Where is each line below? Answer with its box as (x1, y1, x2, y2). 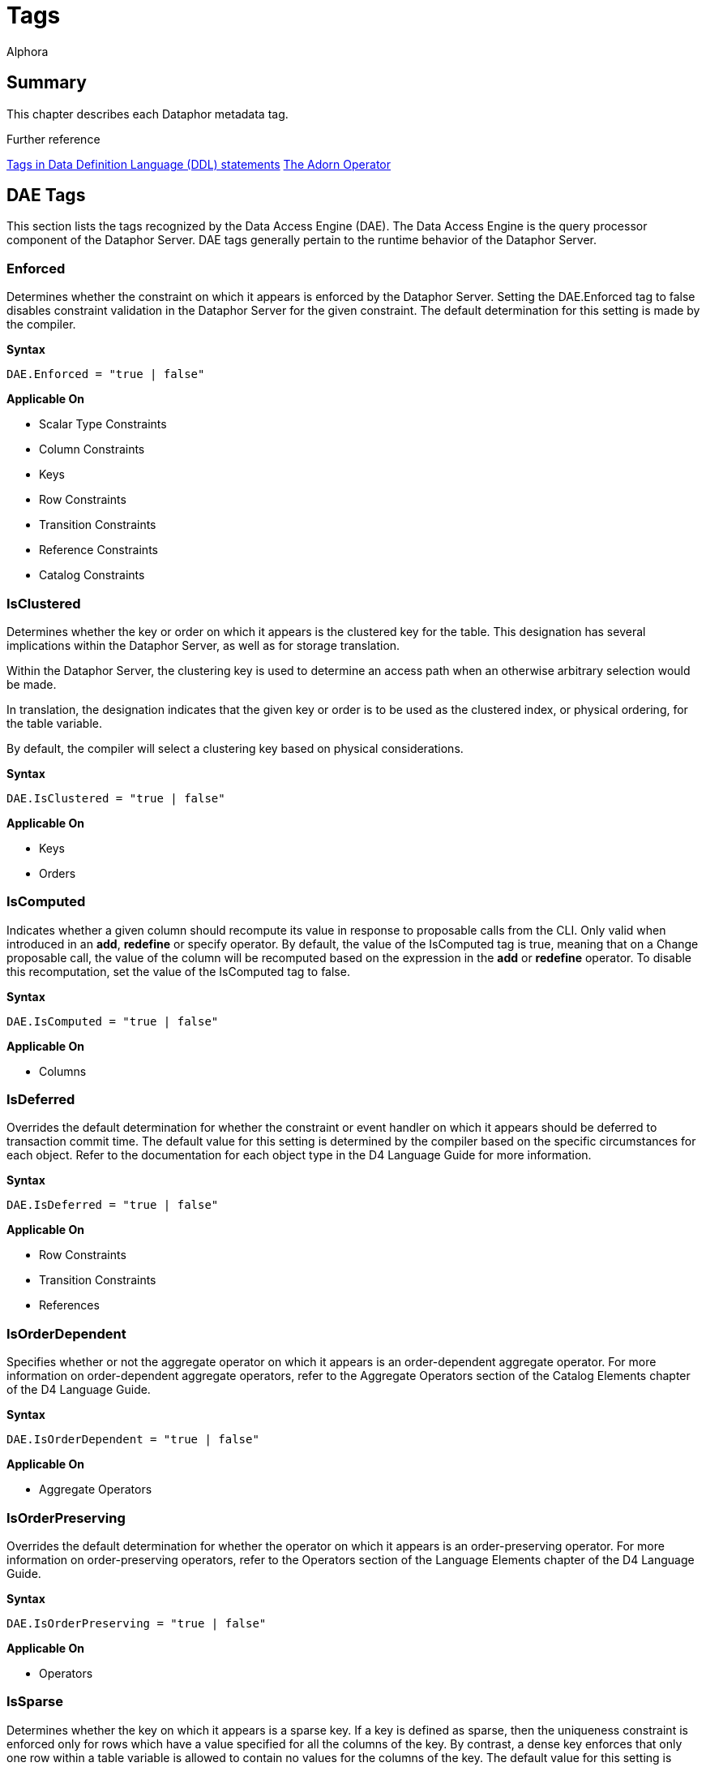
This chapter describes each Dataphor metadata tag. (6, 106, 289, 121)
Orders (39, 866, 76, 880)
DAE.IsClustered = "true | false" (6, 791, 225, 805)
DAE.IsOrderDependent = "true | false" (6, 1433, 259, 1447)
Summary (6, 72, 87, 93)
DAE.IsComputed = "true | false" (6, 1014, 219, 1028)
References (39, 1298, 100, 1313)
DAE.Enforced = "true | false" (6, 368, 205, 381)
